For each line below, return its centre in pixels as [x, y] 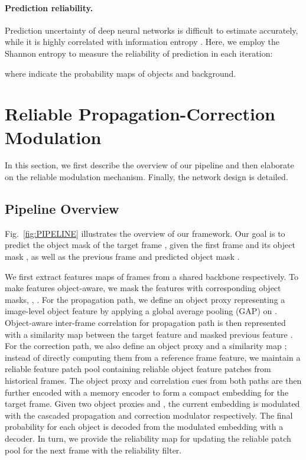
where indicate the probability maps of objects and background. [121, 73]
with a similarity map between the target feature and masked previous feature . [149, 334]
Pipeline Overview [62, 209]
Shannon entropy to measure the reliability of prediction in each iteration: [139, 53]
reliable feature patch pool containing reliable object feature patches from [138, 369]
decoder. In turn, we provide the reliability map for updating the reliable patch [148, 438]
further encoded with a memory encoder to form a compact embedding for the [147, 392]
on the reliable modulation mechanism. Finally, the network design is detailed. [147, 177]
